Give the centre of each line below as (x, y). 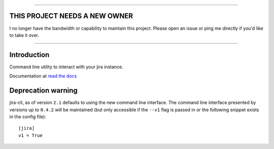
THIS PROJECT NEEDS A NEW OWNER (71, 16)
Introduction (29, 55)
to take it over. (24, 35)
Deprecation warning (44, 91)
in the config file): (28, 117)
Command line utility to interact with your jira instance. (66, 67)
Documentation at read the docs (43, 76)
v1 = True (30, 135)
